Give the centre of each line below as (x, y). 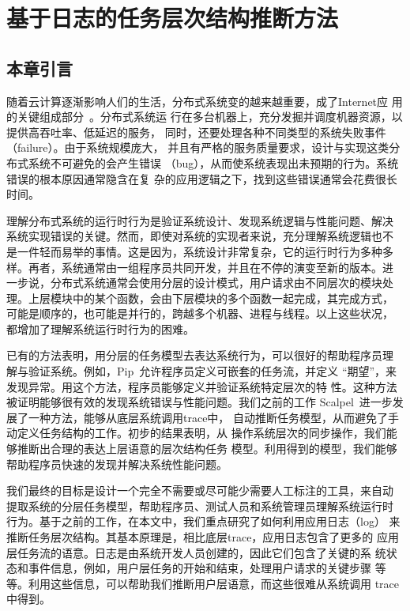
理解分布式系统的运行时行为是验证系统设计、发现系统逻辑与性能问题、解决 (200, 220)
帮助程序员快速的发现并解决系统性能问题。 (117, 464)
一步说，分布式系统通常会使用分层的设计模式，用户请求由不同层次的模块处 (200, 283)
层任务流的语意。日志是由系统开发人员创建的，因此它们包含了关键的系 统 (196, 552)
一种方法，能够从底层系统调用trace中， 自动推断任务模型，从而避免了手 (214, 417)
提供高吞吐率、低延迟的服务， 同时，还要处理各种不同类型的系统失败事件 (196, 132)
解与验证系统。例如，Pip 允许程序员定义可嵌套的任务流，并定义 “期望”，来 (202, 371)
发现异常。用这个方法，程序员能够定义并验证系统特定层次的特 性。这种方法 (202, 386)
